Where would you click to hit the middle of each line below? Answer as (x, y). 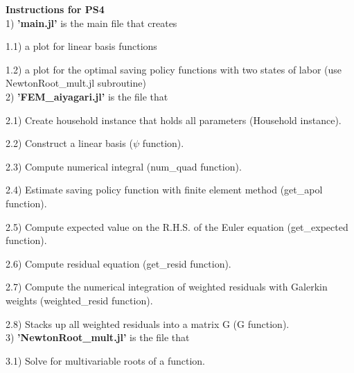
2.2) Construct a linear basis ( (69, 143)
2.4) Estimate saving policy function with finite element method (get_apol (164, 190)
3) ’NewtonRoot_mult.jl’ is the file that (98, 337)
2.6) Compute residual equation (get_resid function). (118, 263)
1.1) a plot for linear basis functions (81, 46)
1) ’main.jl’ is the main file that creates (91, 23)
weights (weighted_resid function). (79, 300)
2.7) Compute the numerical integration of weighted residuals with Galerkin (167, 287)
